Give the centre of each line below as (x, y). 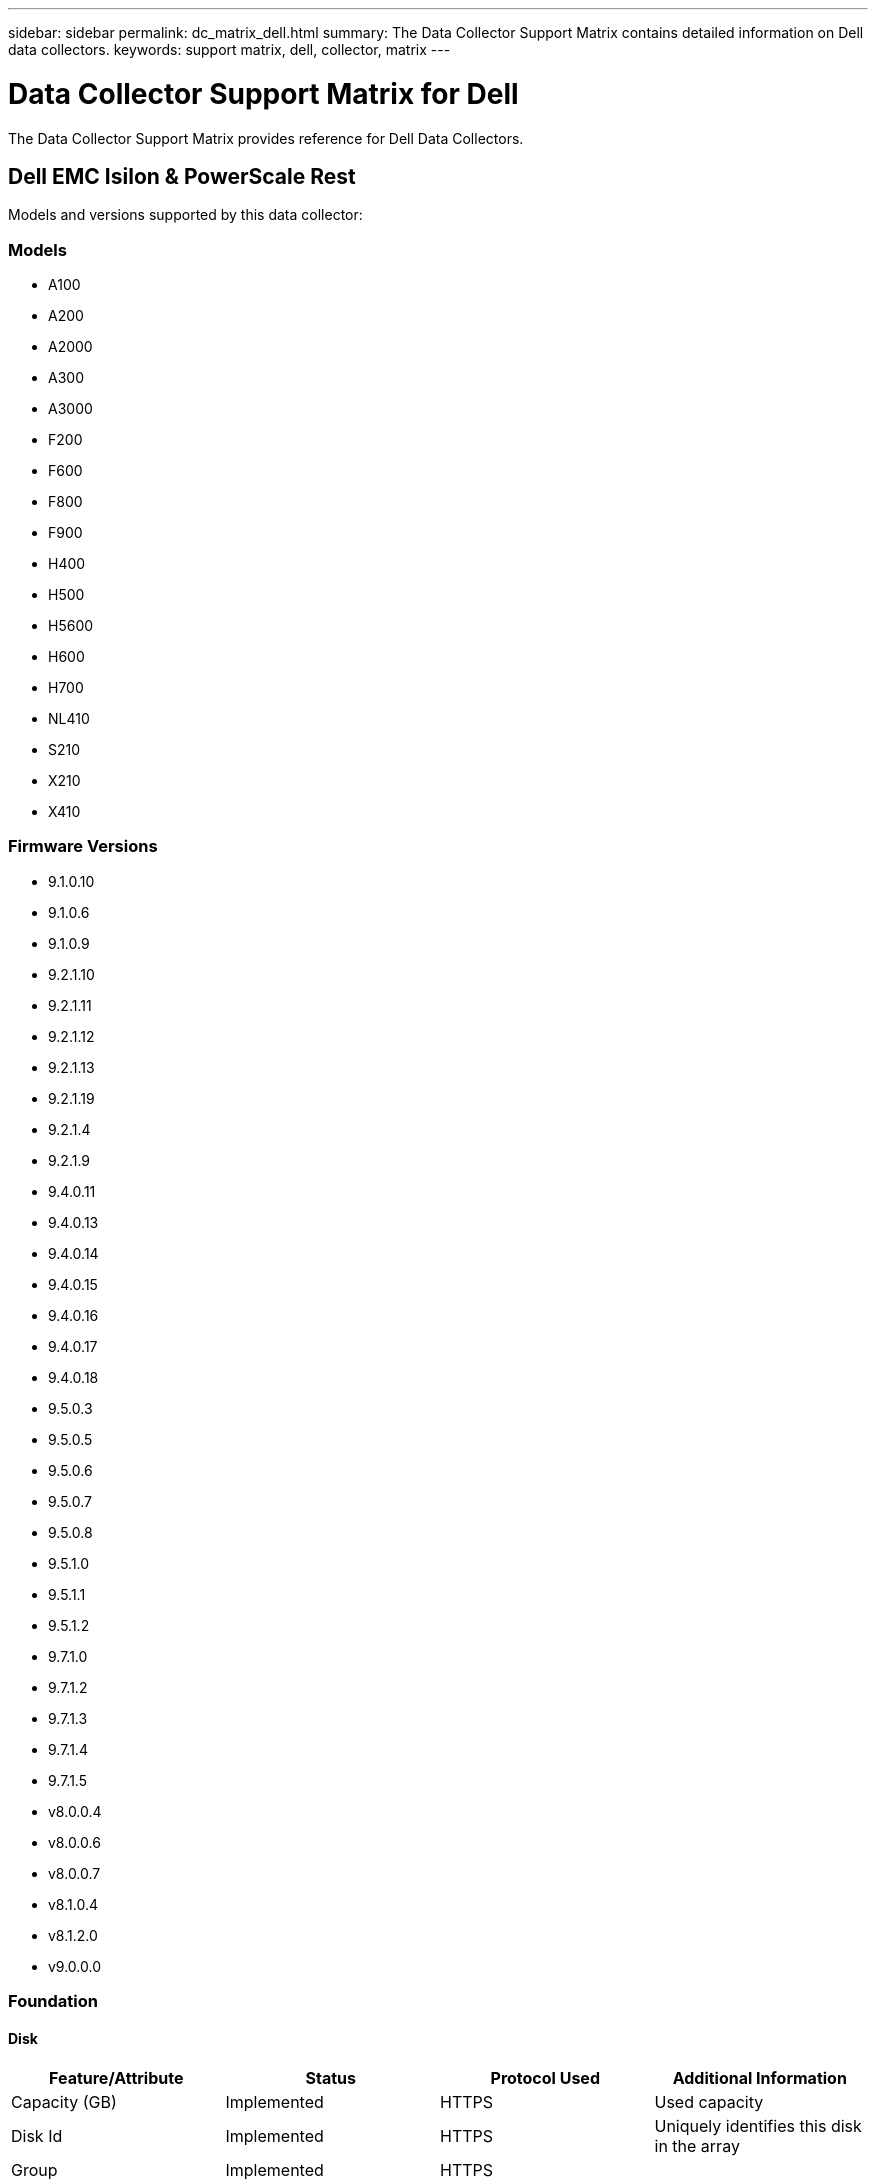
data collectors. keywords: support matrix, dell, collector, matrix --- (229, 49)
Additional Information (759, 2078)
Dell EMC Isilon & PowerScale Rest (182, 176)
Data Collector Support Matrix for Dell (263, 93)
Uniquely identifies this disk (758, 2126)
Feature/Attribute (116, 2078)
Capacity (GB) (64, 2102)
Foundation (53, 2001)
